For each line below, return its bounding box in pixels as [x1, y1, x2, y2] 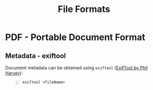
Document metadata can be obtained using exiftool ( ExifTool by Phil [5, 65, 148, 70]
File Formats [57, 3, 110, 15]
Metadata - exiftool [5, 51, 66, 60]
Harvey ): [5, 70, 23, 76]
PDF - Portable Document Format [5, 31, 145, 43]
